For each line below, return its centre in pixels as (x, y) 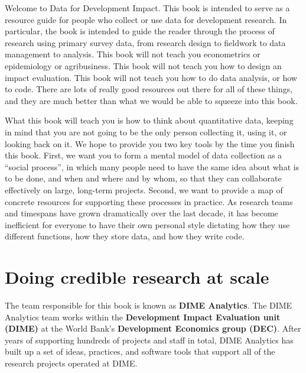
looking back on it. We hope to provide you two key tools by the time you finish (150, 143)
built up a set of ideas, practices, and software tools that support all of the (140, 351)
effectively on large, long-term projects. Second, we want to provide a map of (144, 189)
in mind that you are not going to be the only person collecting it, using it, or (146, 132)
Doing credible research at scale (137, 277)
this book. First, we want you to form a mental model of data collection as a (144, 155)
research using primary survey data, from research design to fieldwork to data (145, 42)
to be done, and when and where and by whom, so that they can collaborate (143, 178)
